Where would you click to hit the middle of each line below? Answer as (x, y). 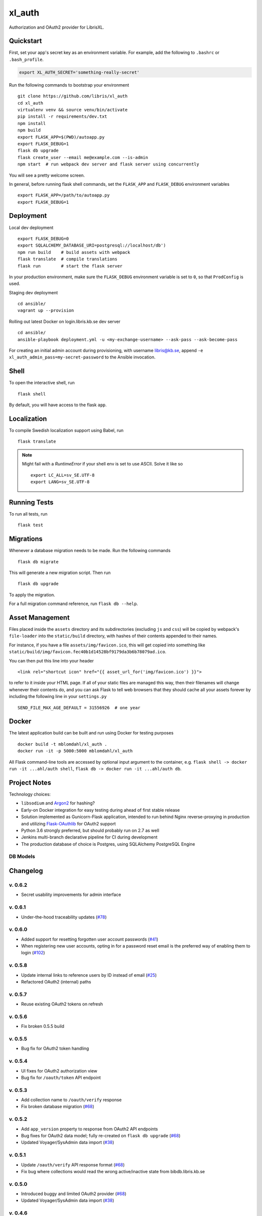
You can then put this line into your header (51, 661)
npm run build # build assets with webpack (74, 252)
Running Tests (31, 502)
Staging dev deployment (33, 292)
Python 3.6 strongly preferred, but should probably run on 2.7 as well (90, 830)
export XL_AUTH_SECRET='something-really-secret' (79, 72)
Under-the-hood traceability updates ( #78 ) (64, 917)
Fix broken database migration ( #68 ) (58, 1107)
